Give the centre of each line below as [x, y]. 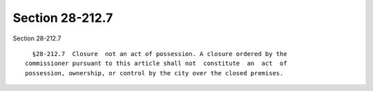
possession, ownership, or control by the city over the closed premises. [154, 73]
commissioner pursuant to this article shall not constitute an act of [156, 64]
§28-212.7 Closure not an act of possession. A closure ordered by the [160, 54]
